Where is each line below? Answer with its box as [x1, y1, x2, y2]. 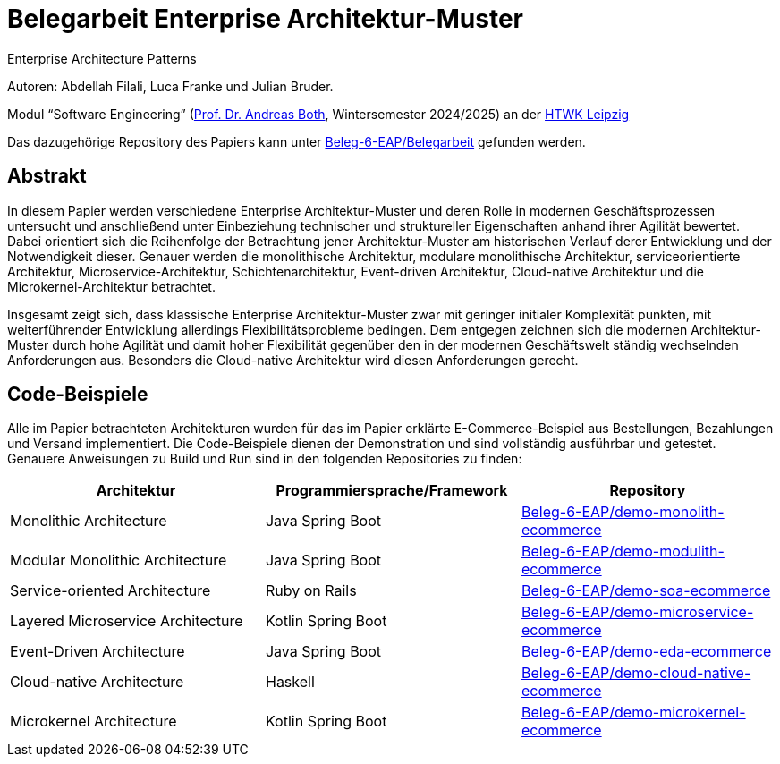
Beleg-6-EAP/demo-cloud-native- [521, 664, 751, 683]
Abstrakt [7, 165, 87, 188]
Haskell [265, 673, 315, 692]
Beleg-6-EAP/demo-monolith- [521, 503, 725, 522]
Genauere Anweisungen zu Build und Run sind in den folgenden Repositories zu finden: [7, 451, 522, 467]
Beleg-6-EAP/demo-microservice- [521, 603, 754, 622]
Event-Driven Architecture [10, 642, 185, 661]
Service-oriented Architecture [10, 581, 211, 600]
